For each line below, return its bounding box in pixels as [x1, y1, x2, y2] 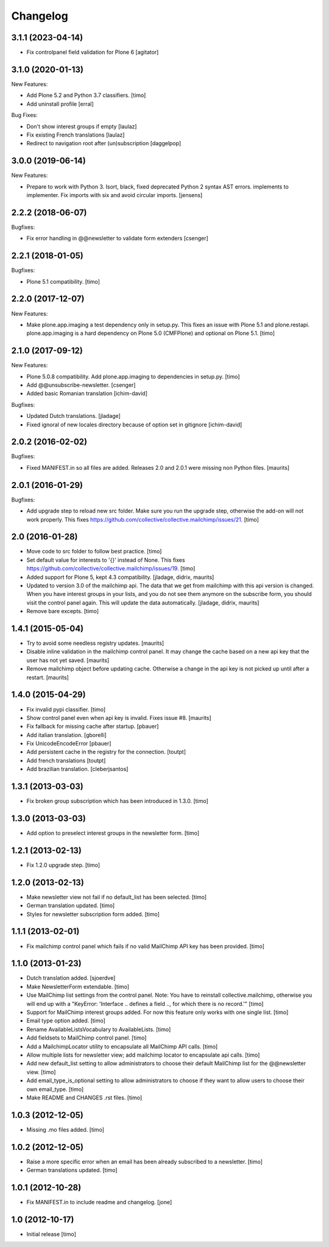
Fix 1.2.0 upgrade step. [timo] [26, 861, 101, 869]
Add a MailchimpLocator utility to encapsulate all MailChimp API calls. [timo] [26, 1043, 218, 1050]
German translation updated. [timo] [26, 902, 115, 909]
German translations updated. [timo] [26, 1166, 118, 1174]
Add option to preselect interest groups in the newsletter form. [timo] [26, 830, 200, 837]
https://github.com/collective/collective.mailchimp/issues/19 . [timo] [26, 565, 196, 572]
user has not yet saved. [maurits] [26, 656, 110, 664]
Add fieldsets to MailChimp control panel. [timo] [26, 1034, 147, 1041]
